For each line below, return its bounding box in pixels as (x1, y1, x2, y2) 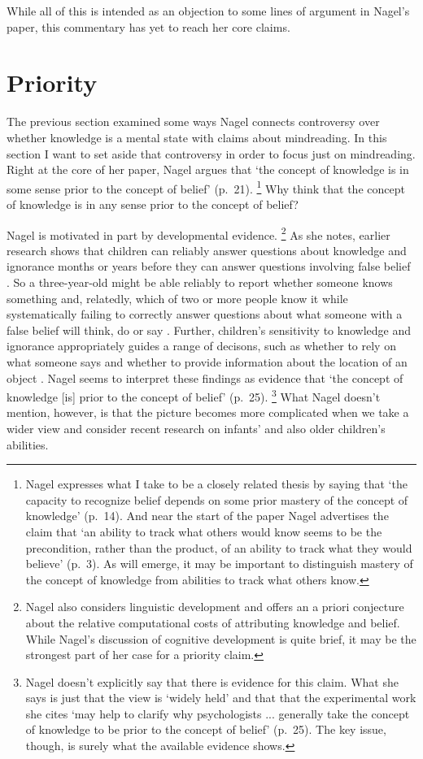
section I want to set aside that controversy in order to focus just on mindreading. (7, 145, 416, 162)
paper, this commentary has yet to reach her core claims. (7, 18, 290, 35)
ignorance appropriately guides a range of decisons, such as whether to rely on (7, 337, 396, 354)
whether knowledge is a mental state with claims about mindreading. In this (7, 128, 387, 145)
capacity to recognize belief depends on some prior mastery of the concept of (25, 491, 408, 508)
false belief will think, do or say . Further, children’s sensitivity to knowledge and (7, 321, 412, 338)
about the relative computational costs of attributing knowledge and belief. (25, 614, 400, 631)
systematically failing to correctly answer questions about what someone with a (7, 306, 403, 323)
